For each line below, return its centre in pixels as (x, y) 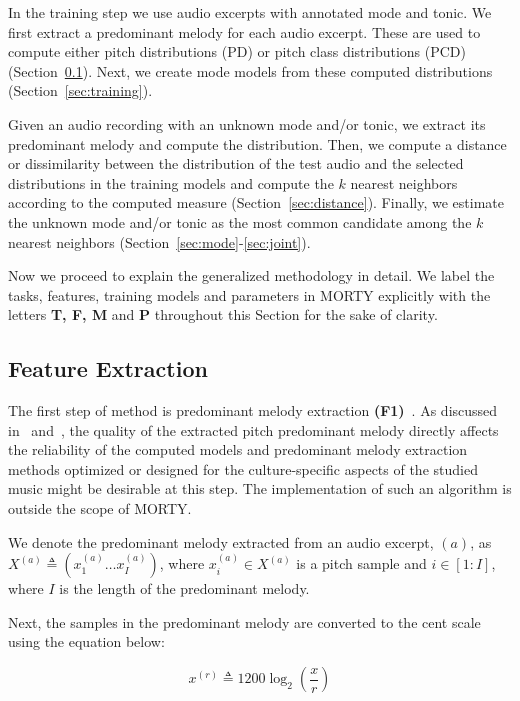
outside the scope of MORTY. (100, 508)
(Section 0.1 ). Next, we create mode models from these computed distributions (250, 70)
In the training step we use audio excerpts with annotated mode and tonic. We (250, 12)
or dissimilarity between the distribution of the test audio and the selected (236, 163)
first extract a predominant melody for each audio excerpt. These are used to (244, 31)
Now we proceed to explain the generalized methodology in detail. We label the (251, 275)
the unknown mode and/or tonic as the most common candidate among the (240, 221)
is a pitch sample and (361, 563)
